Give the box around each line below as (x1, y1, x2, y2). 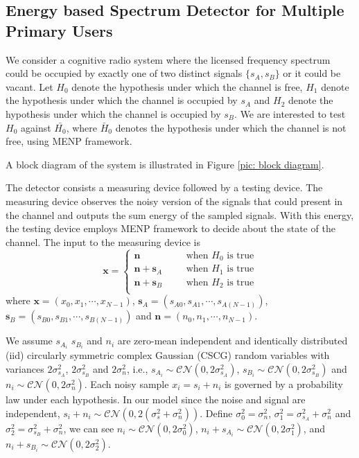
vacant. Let (6, 79, 53, 94)
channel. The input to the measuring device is (6, 234, 200, 249)
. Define (200, 405, 233, 420)
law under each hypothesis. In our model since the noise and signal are (6, 391, 306, 406)
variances (6, 361, 44, 376)
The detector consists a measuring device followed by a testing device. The (6, 180, 323, 195)
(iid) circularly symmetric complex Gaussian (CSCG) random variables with (6, 348, 330, 362)
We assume (6, 333, 53, 348)
